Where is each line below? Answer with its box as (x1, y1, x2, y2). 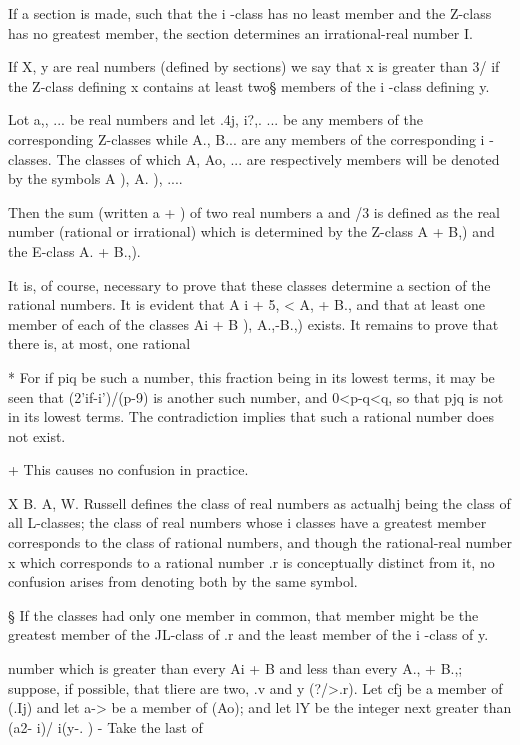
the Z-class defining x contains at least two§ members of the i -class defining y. (8, 75, 490, 96)
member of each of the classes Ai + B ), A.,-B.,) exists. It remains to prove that (8, 313, 499, 334)
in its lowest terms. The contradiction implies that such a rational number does (8, 406, 494, 427)
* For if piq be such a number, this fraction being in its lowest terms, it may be (8, 366, 495, 387)
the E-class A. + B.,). (8, 240, 141, 261)
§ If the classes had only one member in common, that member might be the (8, 604, 479, 625)
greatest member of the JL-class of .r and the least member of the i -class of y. (8, 624, 489, 645)
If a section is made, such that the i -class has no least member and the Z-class (8, 3, 492, 23)
